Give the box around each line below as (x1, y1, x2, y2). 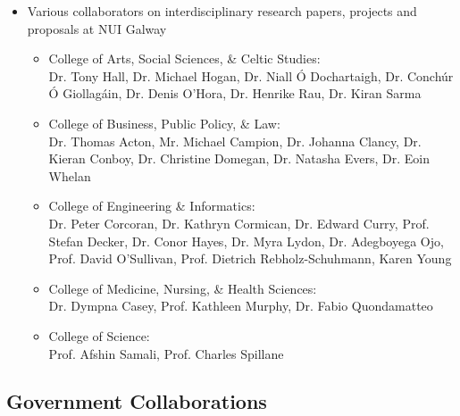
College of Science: (48, 326, 150, 345)
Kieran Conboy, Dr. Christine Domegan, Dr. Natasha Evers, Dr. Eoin (48, 149, 430, 168)
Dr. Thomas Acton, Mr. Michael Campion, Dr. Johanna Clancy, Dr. (48, 131, 422, 150)
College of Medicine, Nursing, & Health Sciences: (48, 279, 317, 297)
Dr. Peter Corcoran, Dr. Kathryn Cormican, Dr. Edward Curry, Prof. (48, 213, 430, 232)
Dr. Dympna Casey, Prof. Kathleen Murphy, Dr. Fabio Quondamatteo (48, 296, 433, 315)
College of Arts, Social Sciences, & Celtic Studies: (48, 49, 321, 68)
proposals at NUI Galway (27, 19, 167, 37)
